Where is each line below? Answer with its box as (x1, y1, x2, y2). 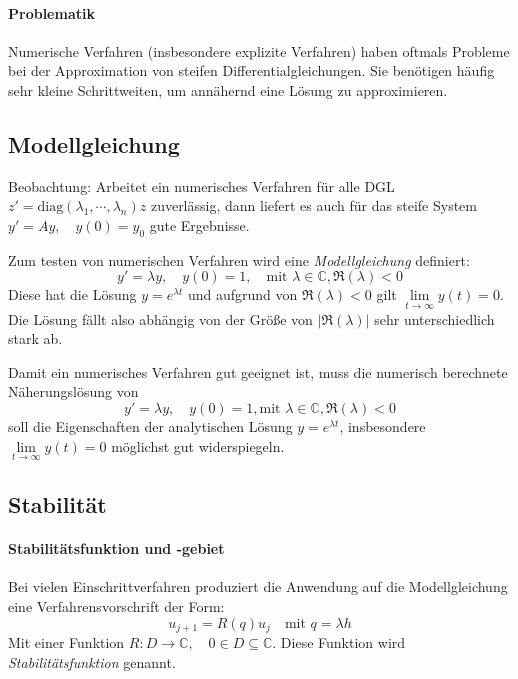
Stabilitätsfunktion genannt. (8, 651, 176, 672)
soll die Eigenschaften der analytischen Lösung (8, 415, 293, 436)
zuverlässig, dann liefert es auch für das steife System (150, 195, 477, 216)
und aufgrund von (187, 284, 298, 305)
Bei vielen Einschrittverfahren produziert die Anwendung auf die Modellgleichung (8, 576, 508, 597)
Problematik (8, 2, 95, 23)
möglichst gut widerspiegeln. (111, 435, 285, 456)
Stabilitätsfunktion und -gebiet (8, 538, 225, 559)
